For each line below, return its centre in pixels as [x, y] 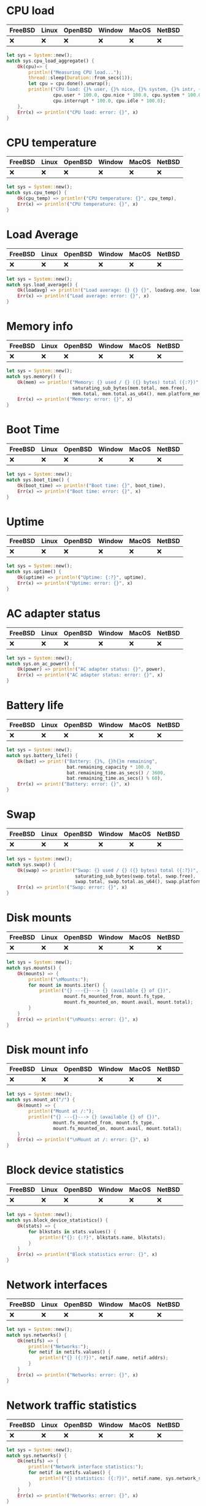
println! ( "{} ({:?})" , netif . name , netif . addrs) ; [104, 1358]
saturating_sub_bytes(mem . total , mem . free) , [130, 388]
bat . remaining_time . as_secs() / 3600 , [116, 773]
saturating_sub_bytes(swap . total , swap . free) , [135, 876]
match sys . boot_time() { [38, 480]
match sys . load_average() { [42, 284]
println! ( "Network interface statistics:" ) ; [86, 1467]
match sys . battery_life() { [42, 755]
